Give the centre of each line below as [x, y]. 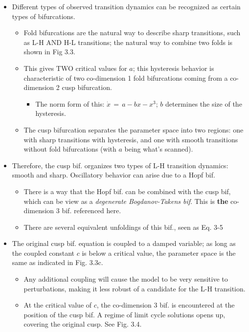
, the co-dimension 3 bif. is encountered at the [166, 305]
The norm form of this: [70, 103]
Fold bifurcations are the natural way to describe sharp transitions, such [132, 33]
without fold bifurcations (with [70, 149]
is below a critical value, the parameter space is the [159, 253]
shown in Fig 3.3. [49, 52]
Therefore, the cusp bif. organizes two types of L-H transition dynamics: [120, 165]
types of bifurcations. [44, 16]
